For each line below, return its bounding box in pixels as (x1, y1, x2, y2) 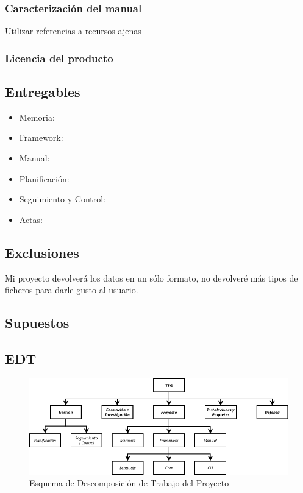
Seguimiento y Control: (19, 193, 106, 205)
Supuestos (5, 313, 70, 332)
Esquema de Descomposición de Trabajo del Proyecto (29, 477, 229, 489)
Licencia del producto (5, 50, 113, 65)
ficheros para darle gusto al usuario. (5, 283, 138, 296)
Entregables (5, 82, 80, 101)
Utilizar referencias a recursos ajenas (5, 24, 141, 37)
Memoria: (19, 110, 55, 123)
